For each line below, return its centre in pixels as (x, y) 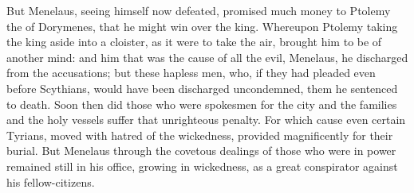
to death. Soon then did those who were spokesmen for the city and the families (202, 104)
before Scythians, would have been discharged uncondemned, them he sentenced (202, 88)
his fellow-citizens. (51, 181)
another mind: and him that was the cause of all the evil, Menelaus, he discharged (207, 57)
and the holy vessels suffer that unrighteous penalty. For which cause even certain (206, 120)
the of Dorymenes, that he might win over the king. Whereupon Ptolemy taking (202, 26)
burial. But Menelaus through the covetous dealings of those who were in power (201, 151)
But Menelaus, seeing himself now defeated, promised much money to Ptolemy (199, 10)
